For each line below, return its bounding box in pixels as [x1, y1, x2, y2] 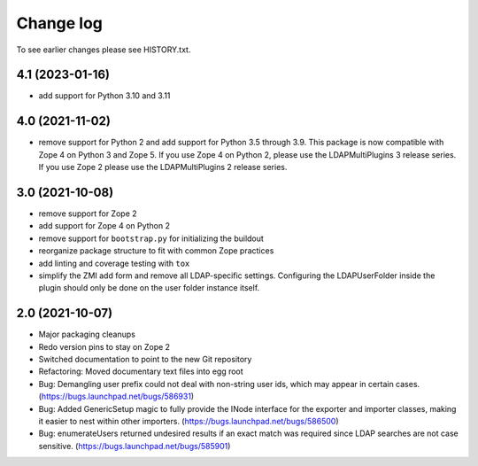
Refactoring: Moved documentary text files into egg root [38, 366, 243, 377]
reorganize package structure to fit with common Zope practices [38, 245, 274, 256]
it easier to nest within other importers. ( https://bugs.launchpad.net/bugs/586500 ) [38, 416, 340, 427]
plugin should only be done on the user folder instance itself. [38, 283, 260, 293]
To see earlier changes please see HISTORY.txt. [16, 44, 191, 55]
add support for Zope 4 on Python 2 [38, 221, 171, 231]
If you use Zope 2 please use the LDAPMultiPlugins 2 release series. [38, 162, 288, 173]
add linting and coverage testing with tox [38, 258, 190, 268]
